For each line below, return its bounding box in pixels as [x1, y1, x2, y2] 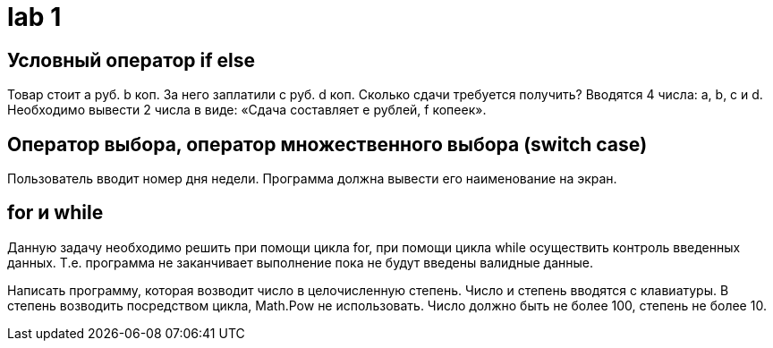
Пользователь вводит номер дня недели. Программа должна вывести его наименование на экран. [7, 171, 617, 187]
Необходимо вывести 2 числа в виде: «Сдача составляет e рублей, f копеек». [7, 102, 487, 118]
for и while [7, 201, 104, 225]
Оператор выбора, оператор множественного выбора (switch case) [7, 132, 648, 156]
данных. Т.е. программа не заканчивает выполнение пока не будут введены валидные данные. [7, 254, 593, 270]
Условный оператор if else [7, 48, 256, 72]
